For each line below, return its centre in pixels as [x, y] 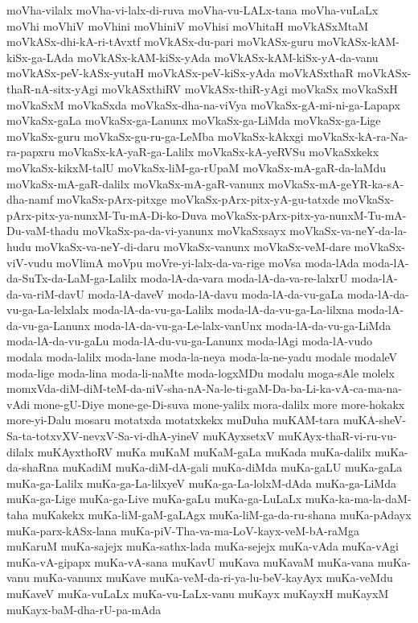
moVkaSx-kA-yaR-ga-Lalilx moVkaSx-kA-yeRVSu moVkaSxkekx [219, 152]
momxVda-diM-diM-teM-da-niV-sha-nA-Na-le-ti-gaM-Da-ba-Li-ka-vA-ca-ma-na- [205, 388]
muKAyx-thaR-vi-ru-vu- [338, 436]
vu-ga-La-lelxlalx [48, 309]
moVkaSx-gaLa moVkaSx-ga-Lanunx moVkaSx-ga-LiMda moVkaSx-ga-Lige [194, 120]
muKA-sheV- [375, 420]
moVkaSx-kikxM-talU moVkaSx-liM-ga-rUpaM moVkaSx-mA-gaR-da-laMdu [196, 167]
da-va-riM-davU [45, 293]
